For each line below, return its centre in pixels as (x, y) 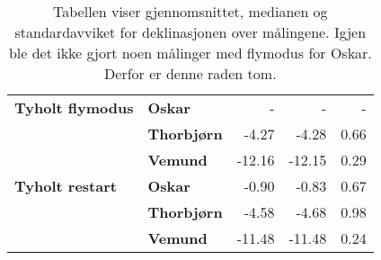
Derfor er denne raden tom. (190, 73)
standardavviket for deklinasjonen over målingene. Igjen (190, 32)
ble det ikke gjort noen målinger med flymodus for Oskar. (190, 53)
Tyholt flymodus (74, 108)
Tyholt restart (66, 186)
